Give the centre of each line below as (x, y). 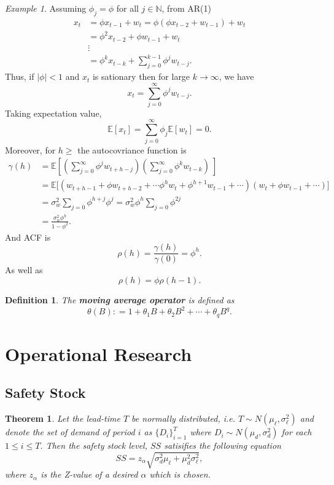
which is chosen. (180, 474)
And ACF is (28, 237)
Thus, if (20, 76)
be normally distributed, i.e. (184, 418)
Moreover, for (30, 149)
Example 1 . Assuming (46, 8)
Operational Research (99, 353)
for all (127, 8)
